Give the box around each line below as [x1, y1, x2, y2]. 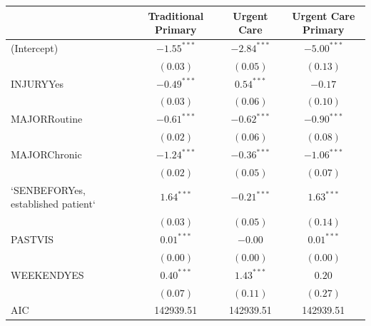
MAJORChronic [11, 147, 82, 161]
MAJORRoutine [11, 111, 83, 126]
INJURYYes [11, 76, 63, 91]
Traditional [148, 8, 204, 23]
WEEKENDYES [11, 267, 84, 282]
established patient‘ [11, 196, 96, 211]
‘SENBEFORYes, [11, 182, 86, 197]
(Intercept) [11, 40, 59, 55]
